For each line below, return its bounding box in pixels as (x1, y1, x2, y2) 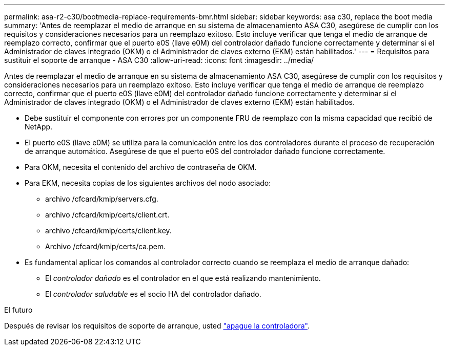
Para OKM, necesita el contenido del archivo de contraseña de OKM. (25, 163, 257, 171)
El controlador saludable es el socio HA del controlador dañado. (45, 290, 261, 298)
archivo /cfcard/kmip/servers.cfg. (45, 194, 158, 203)
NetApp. (25, 122, 53, 131)
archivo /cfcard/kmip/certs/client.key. (45, 226, 172, 235)
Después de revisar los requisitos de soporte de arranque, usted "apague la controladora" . (4, 321, 310, 330)
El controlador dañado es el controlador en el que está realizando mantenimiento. (45, 274, 321, 282)
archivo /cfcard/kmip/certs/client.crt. (45, 210, 170, 219)
